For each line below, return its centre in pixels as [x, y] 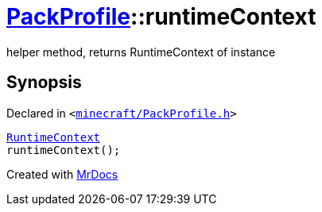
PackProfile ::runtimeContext [161, 17]
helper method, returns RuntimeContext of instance [141, 52]
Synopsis [44, 83]
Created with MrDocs [62, 174]
